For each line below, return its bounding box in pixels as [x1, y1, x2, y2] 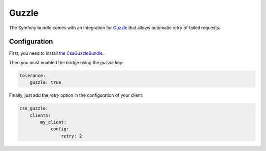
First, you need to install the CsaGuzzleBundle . [9, 50, 104, 56]
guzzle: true [30, 79, 62, 85]
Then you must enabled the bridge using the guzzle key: [9, 59, 124, 65]
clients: [30, 113, 51, 118]
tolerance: [19, 73, 46, 78]
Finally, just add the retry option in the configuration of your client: [9, 92, 144, 98]
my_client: [40, 119, 66, 125]
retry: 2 [61, 133, 82, 139]
